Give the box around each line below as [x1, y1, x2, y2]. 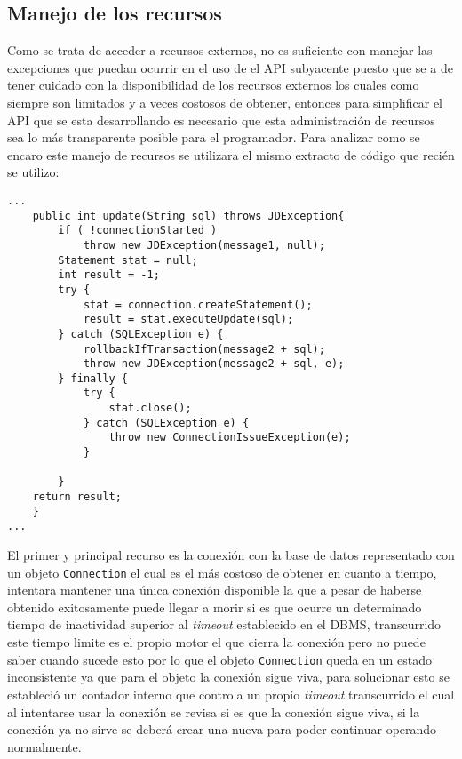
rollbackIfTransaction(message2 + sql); [83, 342, 325, 356]
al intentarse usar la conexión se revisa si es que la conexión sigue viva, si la [7, 702, 420, 721]
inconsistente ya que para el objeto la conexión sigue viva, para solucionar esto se [7, 667, 450, 686]
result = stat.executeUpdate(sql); [83, 313, 294, 326]
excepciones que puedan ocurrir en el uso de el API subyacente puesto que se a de [7, 58, 453, 76]
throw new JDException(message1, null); [83, 238, 325, 252]
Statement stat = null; [58, 253, 198, 267]
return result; [32, 491, 122, 504]
